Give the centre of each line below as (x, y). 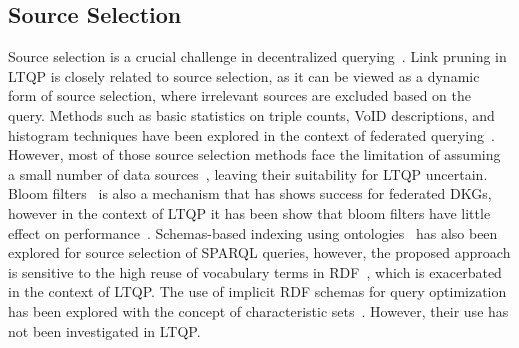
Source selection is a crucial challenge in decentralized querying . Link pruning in (257, 56)
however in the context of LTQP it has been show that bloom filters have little (249, 212)
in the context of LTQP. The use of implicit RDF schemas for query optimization (257, 291)
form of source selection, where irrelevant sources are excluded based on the (239, 95)
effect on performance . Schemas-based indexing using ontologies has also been (253, 232)
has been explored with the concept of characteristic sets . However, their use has (258, 310)
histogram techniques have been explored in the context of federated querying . (251, 134)
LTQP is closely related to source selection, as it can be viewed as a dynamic (244, 75)
